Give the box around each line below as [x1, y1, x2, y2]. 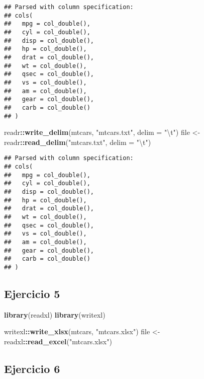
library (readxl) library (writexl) [4, 309, 106, 320]
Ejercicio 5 [4, 285, 60, 301]
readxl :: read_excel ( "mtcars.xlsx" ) [4, 336, 112, 346]
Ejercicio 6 [4, 360, 60, 376]
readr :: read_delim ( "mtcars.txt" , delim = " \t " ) [4, 136, 151, 147]
